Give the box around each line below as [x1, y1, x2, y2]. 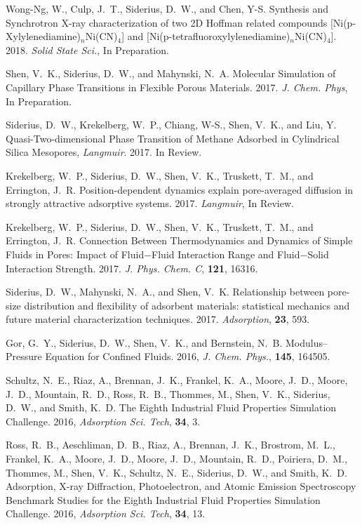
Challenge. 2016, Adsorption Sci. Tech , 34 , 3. [6, 413, 201, 428]
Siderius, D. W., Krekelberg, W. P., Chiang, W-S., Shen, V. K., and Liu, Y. [6, 117, 337, 132]
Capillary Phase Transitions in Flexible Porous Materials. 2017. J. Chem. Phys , [6, 79, 348, 94]
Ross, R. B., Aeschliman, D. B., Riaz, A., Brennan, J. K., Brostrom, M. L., [6, 437, 335, 452]
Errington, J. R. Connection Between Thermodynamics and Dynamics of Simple [6, 233, 353, 248]
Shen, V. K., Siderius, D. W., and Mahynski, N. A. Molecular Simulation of [6, 66, 336, 81]
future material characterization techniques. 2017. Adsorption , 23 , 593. [6, 312, 310, 326]
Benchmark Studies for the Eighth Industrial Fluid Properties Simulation [6, 492, 321, 507]
